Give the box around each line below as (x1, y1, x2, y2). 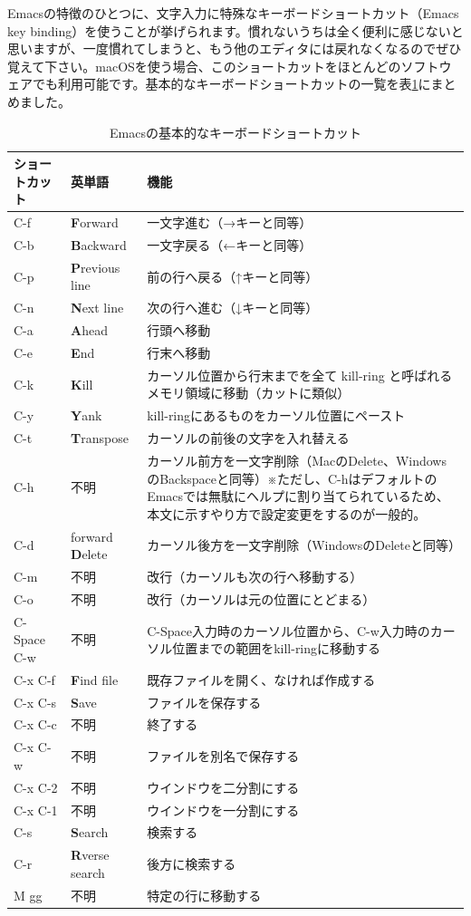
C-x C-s (14, 692, 57, 711)
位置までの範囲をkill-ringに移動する (172, 639, 381, 658)
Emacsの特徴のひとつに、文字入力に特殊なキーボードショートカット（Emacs (7, 4, 459, 22)
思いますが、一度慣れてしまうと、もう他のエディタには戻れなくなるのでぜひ (7, 39, 462, 58)
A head (71, 321, 109, 340)
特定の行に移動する (147, 885, 262, 904)
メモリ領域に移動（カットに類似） (147, 383, 351, 402)
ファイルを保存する (147, 692, 262, 711)
